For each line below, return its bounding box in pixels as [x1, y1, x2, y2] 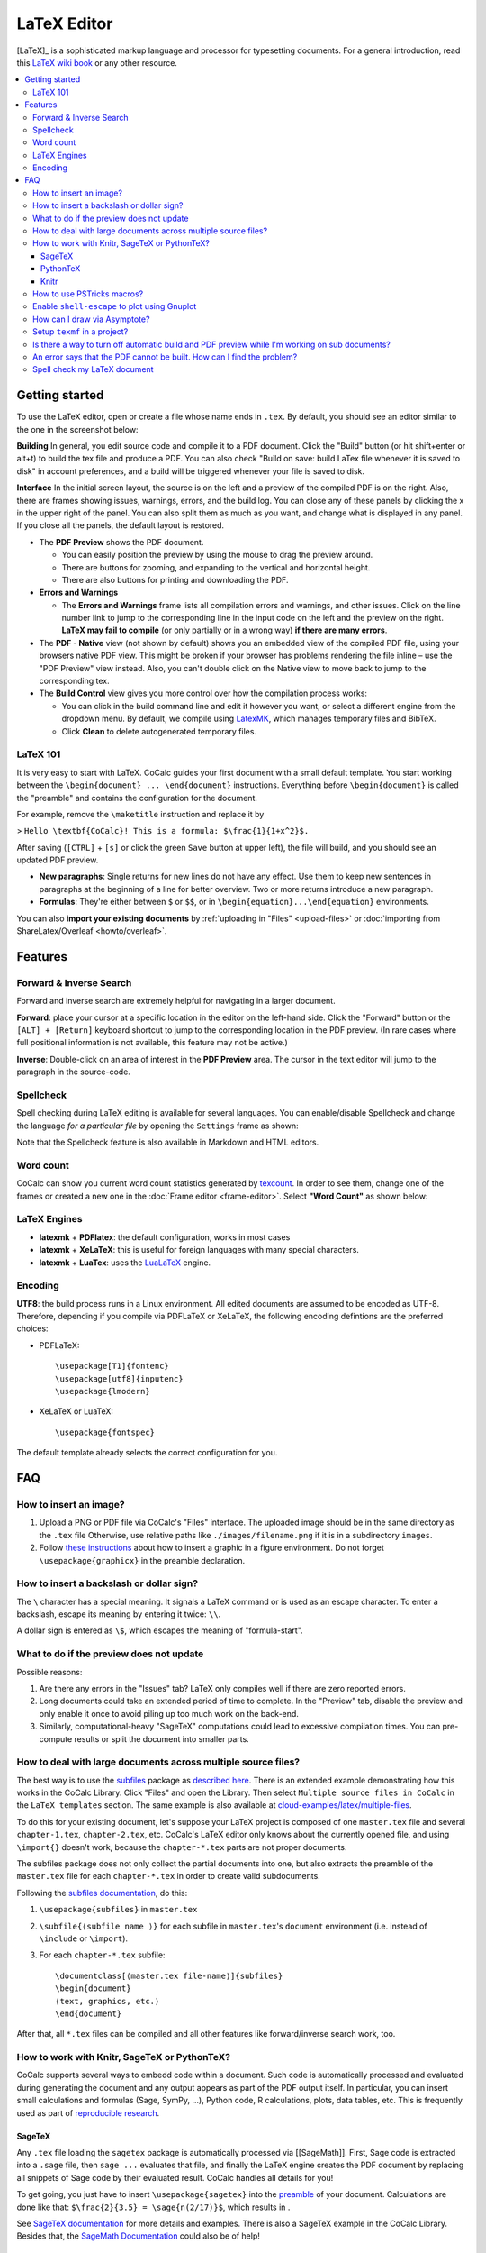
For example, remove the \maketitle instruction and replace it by [16, 808, 265, 819]
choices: [16, 1323, 49, 1334]
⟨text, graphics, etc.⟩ [55, 1996, 160, 2006]
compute [39, 1733, 73, 1744]
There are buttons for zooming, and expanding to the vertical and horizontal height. [61, 561, 371, 572]
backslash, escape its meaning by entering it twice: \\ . [16, 1609, 221, 1619]
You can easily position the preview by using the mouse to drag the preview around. [61, 550, 373, 561]
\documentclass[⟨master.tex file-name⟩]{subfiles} [55, 1970, 283, 1981]
